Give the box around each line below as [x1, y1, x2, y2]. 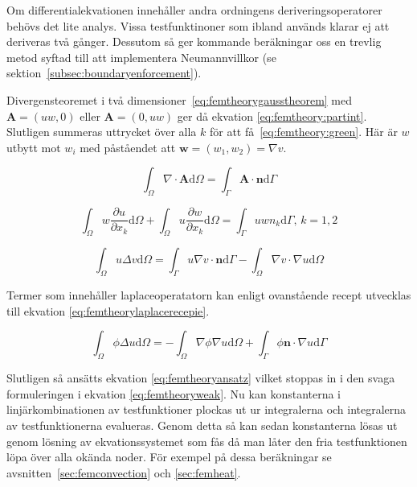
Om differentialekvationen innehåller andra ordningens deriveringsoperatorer [6, 2, 382, 18]
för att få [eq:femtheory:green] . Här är [209, 123, 398, 140]
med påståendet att [80, 138, 176, 155]
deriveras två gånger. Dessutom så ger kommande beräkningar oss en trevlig [6, 33, 382, 50]
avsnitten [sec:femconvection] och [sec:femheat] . [6, 464, 241, 481]
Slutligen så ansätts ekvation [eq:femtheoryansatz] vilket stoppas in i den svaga [6, 369, 395, 386]
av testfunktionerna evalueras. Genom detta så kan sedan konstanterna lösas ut [6, 416, 398, 433]
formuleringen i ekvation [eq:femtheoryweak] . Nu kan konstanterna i [6, 385, 341, 402]
